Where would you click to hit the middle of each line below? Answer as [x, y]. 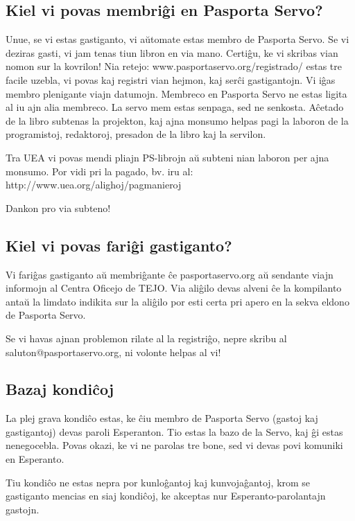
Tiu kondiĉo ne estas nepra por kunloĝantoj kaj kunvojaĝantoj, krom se [158, 482]
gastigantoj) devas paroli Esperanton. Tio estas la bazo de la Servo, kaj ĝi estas [174, 431]
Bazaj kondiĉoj [60, 389]
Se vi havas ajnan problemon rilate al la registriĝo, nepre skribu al [146, 338]
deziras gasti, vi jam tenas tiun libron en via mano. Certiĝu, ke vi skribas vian [172, 52]
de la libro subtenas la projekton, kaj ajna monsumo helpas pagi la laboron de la [177, 120]
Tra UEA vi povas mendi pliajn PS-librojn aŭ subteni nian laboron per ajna [167, 157]
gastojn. [23, 509]
